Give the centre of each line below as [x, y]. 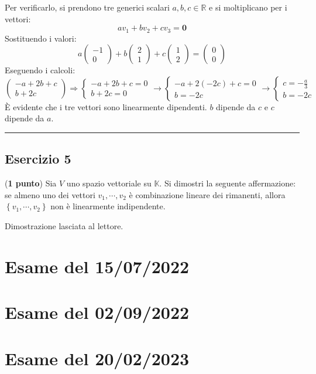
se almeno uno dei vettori [50, 194]
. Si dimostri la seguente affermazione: [228, 183]
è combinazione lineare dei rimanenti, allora [207, 194]
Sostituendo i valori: [41, 38]
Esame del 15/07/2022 [97, 266]
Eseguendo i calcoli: [40, 70]
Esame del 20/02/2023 [97, 358]
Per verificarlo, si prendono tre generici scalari [87, 7]
